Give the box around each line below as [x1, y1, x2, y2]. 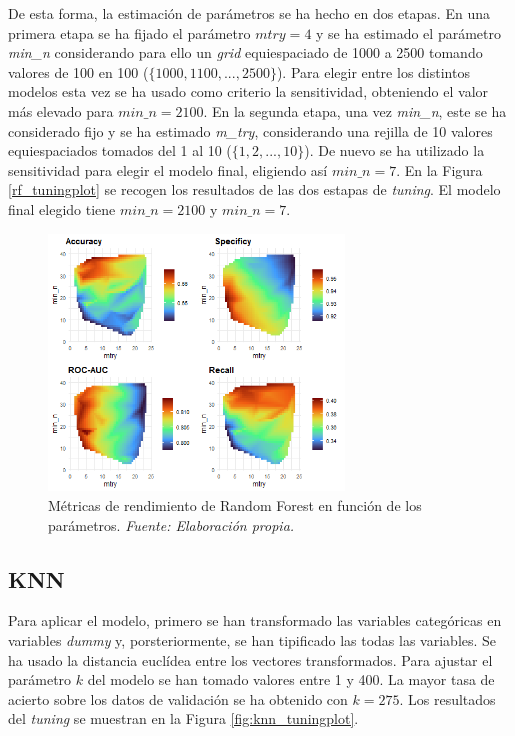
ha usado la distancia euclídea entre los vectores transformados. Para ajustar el [8, 649, 493, 670]
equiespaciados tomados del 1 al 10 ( [8, 140, 232, 161]
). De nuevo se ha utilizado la [304, 140, 485, 161]
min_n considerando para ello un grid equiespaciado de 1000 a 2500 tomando [8, 42, 483, 63]
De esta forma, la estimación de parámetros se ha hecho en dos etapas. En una [8, 3, 490, 23]
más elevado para [8, 100, 114, 121]
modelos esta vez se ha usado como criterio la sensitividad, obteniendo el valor [8, 81, 489, 102]
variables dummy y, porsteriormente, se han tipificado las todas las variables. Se [8, 630, 497, 651]
